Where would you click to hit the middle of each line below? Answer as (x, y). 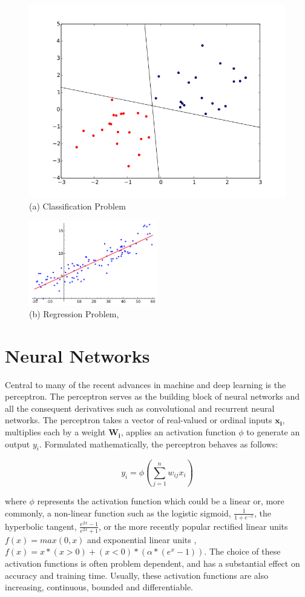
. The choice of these (242, 551)
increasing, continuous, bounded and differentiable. (99, 587)
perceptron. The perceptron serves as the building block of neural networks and (152, 396)
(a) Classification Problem (77, 206)
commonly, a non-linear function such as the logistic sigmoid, (118, 513)
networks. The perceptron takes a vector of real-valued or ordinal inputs (139, 420)
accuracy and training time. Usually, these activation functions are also (137, 575)
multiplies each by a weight (55, 432)
